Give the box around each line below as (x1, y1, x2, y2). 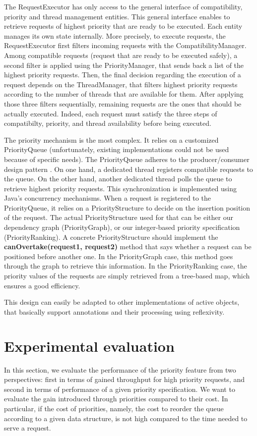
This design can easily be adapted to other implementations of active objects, (4, 297, 240, 307)
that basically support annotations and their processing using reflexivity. (4, 306, 225, 317)
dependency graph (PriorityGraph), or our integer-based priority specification (4, 222, 240, 232)
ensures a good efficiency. (4, 280, 80, 290)
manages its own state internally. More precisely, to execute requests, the (4, 30, 226, 41)
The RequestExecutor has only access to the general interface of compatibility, (4, 1, 243, 11)
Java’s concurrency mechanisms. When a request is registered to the (4, 193, 211, 203)
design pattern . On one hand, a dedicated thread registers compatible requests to (4, 163, 253, 174)
